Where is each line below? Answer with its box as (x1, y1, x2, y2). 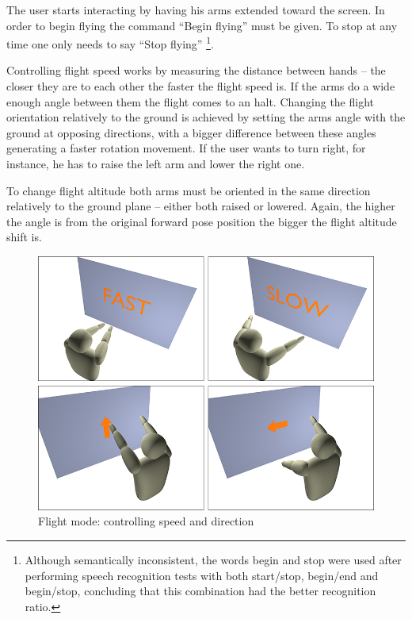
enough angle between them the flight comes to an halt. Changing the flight (6, 93, 375, 110)
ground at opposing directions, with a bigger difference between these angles (6, 124, 376, 140)
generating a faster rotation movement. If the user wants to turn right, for (6, 140, 366, 156)
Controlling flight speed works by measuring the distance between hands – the (6, 62, 386, 79)
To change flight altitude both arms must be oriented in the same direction (6, 182, 371, 198)
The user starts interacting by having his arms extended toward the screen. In (6, 2, 385, 17)
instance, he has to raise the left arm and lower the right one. (6, 156, 305, 171)
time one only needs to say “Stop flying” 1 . (6, 33, 214, 52)
